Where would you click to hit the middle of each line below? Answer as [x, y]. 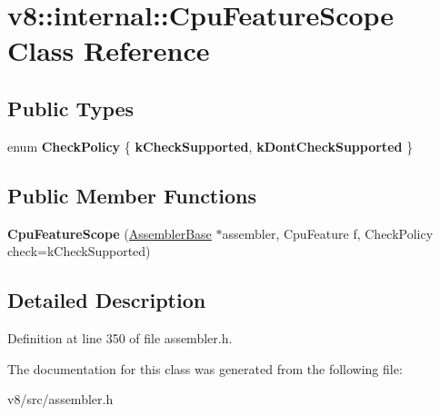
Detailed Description [107, 300]
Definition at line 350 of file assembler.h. [120, 337]
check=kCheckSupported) [79, 251]
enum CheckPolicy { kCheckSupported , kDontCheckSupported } [210, 146]
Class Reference [109, 50]
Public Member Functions [132, 195]
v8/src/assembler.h [60, 399]
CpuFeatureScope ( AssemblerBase [110, 233]
